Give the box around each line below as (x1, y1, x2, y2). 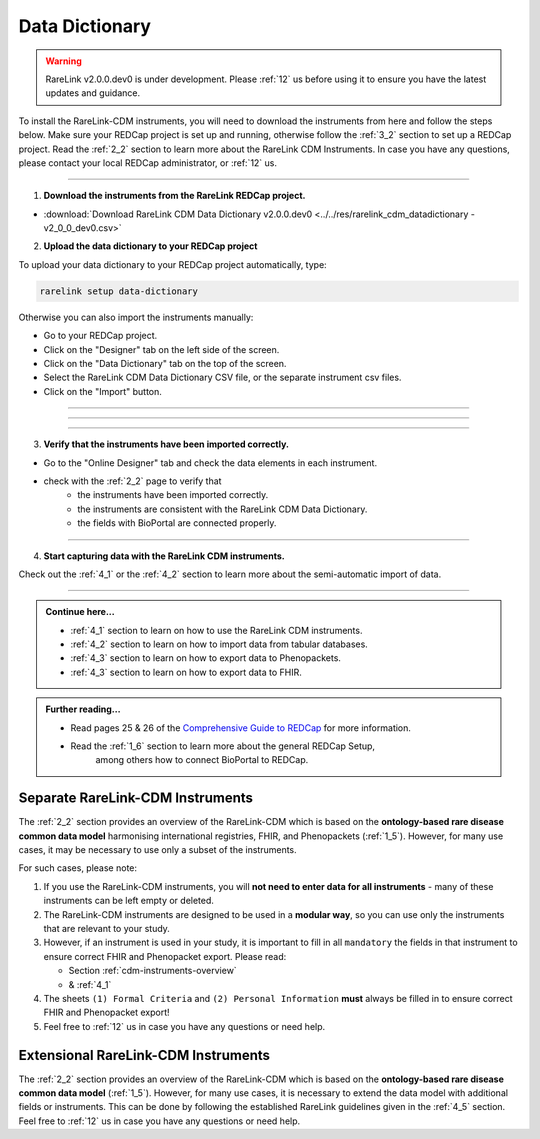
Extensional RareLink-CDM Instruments (18, 1046, 270, 1064)
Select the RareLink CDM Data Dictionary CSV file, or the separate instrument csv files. (43, 371, 402, 384)
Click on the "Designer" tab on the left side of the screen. (43, 343, 280, 355)
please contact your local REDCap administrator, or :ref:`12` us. (18, 156, 278, 169)
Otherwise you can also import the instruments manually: (18, 311, 254, 323)
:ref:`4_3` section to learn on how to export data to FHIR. (70, 666, 302, 678)
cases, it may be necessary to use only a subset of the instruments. (18, 844, 297, 856)
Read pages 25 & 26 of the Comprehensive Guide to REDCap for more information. (70, 721, 412, 734)
